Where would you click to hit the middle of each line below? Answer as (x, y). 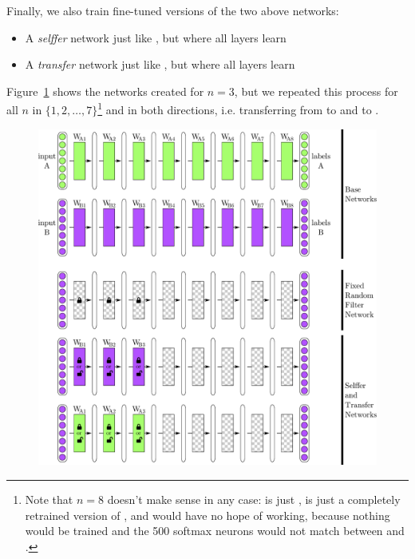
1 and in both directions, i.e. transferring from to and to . (238, 109)
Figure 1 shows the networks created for (105, 91)
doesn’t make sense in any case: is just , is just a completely (254, 499)
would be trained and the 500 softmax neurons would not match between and (215, 531)
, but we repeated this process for (316, 91)
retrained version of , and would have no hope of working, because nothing (207, 515)
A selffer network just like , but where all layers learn (156, 37)
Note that (49, 499)
